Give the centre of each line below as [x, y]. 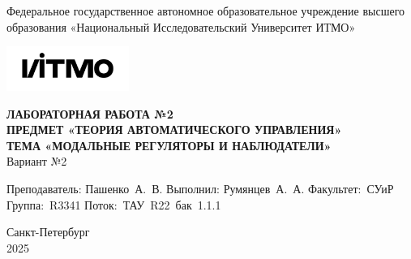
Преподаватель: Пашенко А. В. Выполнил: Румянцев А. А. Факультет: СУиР [200, 189]
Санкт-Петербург [48, 232]
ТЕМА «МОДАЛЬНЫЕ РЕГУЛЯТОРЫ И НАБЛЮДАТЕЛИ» [169, 145]
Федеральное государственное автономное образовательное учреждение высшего [206, 11]
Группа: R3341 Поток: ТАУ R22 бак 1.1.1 [114, 204]
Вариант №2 [37, 161]
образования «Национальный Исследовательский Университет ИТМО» [181, 26]
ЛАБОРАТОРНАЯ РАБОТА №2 [90, 113]
